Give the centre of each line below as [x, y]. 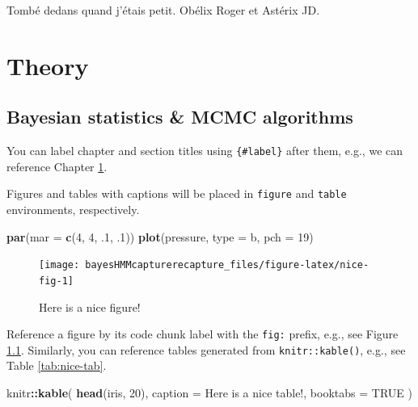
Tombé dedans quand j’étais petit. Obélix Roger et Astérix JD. [163, 10]
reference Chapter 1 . [57, 166]
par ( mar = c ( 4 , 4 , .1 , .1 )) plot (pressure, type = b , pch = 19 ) [160, 236]
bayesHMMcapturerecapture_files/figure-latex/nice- [227, 265]
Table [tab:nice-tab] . [57, 365]
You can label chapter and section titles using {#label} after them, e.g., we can [205, 151]
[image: [59, 265]
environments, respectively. [73, 210]
